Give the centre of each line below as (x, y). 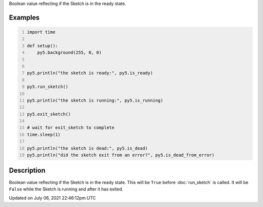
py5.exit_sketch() (49, 114)
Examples (24, 17)
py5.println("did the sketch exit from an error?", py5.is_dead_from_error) (121, 155)
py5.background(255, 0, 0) (69, 53)
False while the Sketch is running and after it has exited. (66, 189)
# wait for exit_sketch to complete (71, 128)
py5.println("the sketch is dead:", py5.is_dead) (87, 148)
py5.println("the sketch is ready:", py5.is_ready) (90, 73)
